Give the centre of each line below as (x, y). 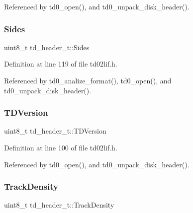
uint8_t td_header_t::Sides (47, 47)
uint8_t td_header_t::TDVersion (55, 131)
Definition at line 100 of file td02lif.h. (61, 147)
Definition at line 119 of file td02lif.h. (61, 64)
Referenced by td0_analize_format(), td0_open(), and (88, 80)
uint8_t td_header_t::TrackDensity (59, 205)
